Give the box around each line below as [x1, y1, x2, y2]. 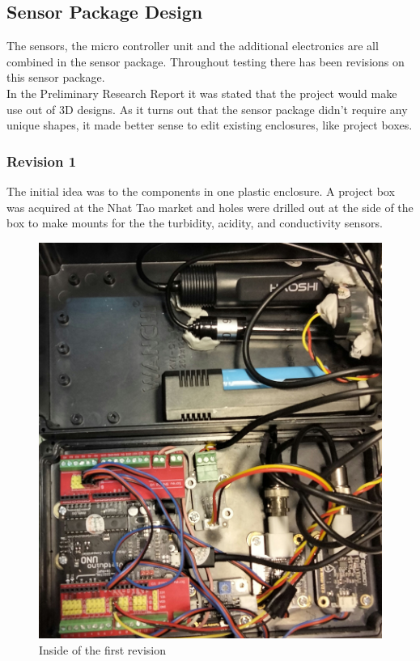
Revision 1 [6, 150, 77, 171]
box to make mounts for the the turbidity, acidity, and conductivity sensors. [6, 214, 383, 231]
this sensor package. [6, 69, 105, 86]
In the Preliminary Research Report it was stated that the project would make [6, 84, 397, 101]
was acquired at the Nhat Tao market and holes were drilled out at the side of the [6, 198, 414, 215]
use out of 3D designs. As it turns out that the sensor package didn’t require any [6, 100, 408, 117]
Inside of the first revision [39, 641, 167, 658]
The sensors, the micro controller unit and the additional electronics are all [6, 37, 379, 54]
